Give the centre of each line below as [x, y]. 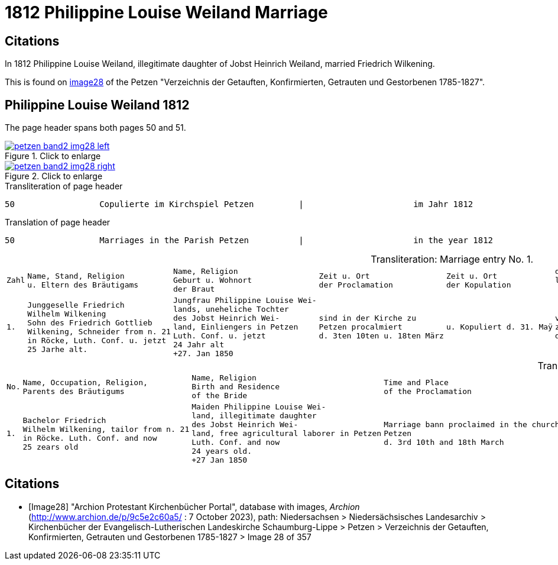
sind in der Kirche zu [367, 318]
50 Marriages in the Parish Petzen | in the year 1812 [249, 240]
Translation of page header [58, 222]
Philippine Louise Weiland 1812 [97, 105]
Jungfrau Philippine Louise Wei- [245, 301]
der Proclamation [356, 285]
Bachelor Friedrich [64, 420]
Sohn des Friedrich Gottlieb [90, 322]
